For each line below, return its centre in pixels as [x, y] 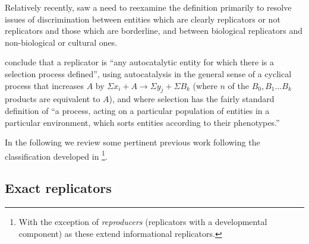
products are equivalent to [53, 99]
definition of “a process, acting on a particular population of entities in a [137, 110]
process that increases [44, 85]
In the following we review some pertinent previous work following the [133, 142]
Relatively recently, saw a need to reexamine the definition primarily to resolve [148, 7]
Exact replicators [58, 188]
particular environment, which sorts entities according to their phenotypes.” [142, 122]
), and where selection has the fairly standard [192, 99]
